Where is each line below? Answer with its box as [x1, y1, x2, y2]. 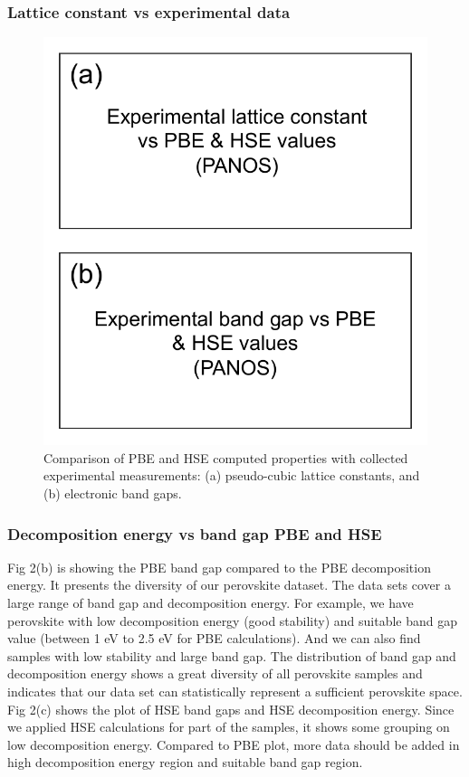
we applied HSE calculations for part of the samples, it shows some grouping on [7, 717, 450, 736]
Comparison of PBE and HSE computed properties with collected [43, 448, 408, 467]
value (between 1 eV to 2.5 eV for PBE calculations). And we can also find [7, 629, 421, 648]
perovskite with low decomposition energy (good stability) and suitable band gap [7, 611, 458, 630]
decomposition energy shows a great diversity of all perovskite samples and [7, 664, 423, 683]
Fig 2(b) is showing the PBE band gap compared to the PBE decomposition [7, 557, 431, 576]
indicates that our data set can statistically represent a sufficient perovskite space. [7, 682, 463, 701]
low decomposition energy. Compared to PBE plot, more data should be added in [7, 734, 460, 753]
